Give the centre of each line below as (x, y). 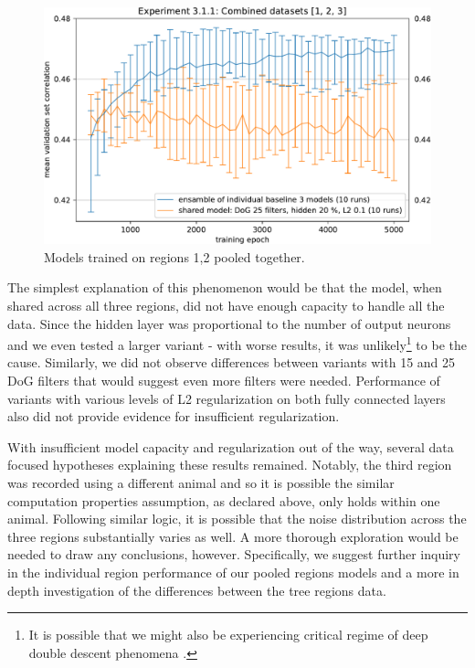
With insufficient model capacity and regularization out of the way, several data (231, 446)
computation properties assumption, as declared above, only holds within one (224, 500)
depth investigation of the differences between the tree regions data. (197, 590)
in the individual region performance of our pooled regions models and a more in (233, 572)
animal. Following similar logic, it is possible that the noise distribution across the (237, 519)
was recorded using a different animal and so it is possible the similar (201, 482)
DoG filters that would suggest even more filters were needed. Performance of (224, 381)
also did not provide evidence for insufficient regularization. (174, 416)
